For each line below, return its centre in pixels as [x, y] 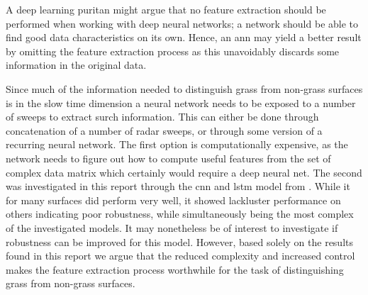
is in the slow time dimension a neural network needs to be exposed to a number [181, 102]
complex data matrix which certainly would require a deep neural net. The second [184, 172]
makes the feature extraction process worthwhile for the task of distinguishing [175, 269]
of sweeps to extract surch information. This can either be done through [162, 117]
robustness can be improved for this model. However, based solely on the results [179, 241]
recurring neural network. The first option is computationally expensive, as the [177, 144]
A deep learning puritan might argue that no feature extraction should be [166, 9]
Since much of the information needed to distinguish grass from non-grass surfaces [184, 88]
